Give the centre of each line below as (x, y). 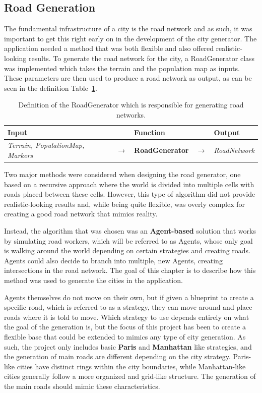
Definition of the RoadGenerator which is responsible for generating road (131, 105)
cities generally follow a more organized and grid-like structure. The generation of (130, 376)
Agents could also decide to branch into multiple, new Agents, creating (113, 260)
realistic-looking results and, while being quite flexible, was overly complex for (125, 204)
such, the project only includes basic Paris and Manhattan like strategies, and (128, 346)
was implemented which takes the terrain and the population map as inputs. (122, 68)
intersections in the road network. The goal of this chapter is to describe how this (130, 270)
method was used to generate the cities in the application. (93, 280)
